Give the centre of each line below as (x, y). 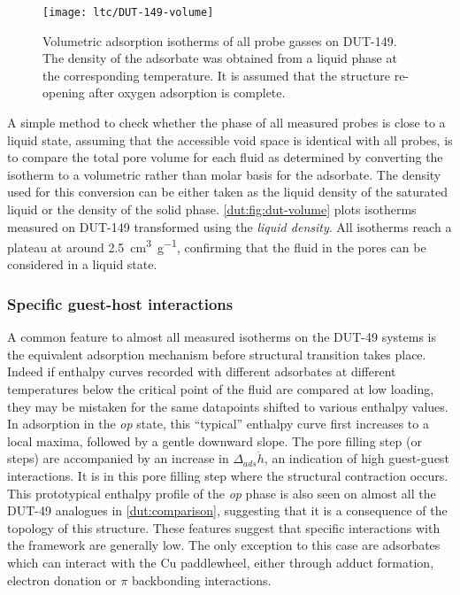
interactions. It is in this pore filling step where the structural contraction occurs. (228, 475)
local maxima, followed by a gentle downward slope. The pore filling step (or (215, 440)
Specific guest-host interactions (120, 303)
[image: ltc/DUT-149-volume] (128, 12)
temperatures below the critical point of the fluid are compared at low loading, (221, 389)
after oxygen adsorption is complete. (187, 93)
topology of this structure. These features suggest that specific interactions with (224, 527)
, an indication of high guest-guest (356, 458)
